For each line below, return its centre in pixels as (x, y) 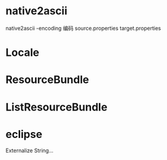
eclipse (24, 134)
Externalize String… (30, 150)
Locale (23, 53)
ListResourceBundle (56, 107)
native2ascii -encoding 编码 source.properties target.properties (83, 28)
